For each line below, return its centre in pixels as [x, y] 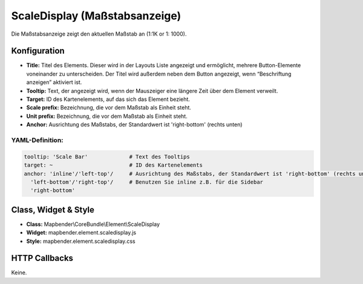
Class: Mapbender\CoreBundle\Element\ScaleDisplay [93, 224]
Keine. [19, 273]
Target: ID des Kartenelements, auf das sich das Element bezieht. [108, 99]
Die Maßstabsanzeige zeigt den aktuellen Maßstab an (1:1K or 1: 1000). [99, 34]
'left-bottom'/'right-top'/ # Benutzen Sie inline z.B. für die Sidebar [147, 182]
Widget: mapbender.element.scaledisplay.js [81, 233]
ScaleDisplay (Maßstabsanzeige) [96, 16]
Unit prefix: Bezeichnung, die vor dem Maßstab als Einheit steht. [107, 116]
